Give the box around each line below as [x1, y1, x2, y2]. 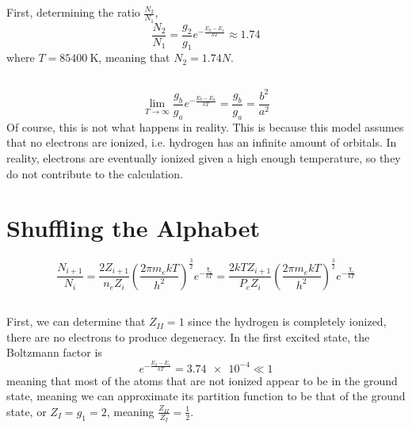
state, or [6, 403, 47, 419]
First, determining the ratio [6, 4, 140, 21]
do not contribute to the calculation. [6, 165, 183, 182]
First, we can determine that [6, 313, 146, 330]
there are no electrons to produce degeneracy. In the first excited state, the [6, 328, 370, 345]
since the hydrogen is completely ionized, [188, 313, 387, 330]
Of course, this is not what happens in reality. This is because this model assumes [6, 118, 404, 135]
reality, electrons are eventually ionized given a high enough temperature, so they [6, 150, 401, 166]
